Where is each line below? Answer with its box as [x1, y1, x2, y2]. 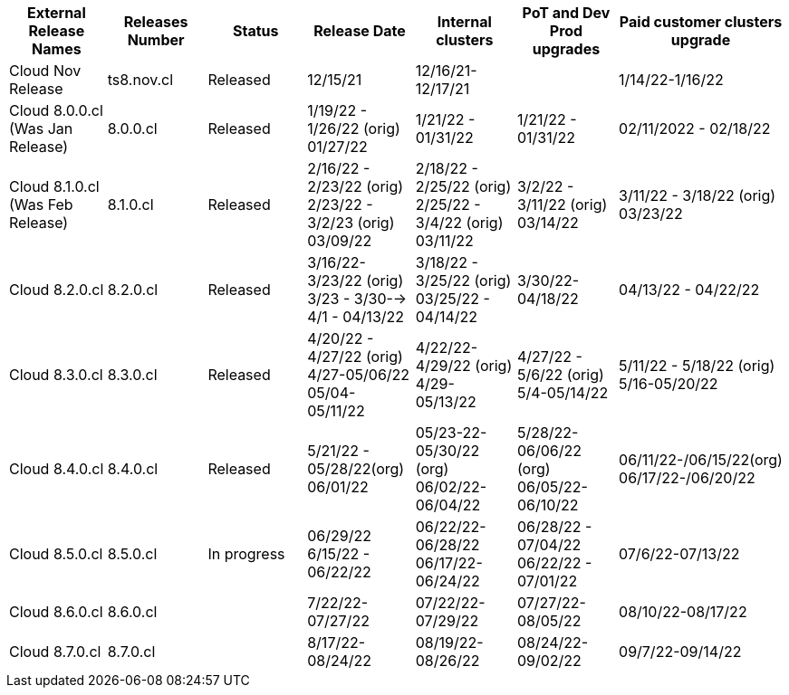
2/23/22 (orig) [307, 177, 404, 195]
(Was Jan [9, 119, 73, 138]
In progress [207, 545, 285, 563]
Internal [437, 13, 492, 31]
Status [233, 22, 279, 40]
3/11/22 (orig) [516, 195, 608, 214]
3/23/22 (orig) [307, 271, 404, 290]
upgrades [532, 40, 601, 58]
